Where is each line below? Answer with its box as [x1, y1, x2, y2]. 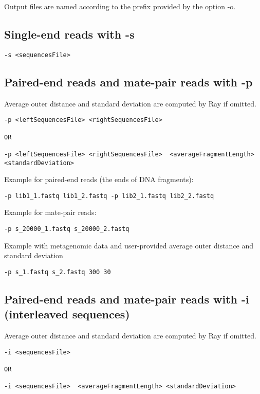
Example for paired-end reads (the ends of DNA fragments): [4, 174, 194, 185]
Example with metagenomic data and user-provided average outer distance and [4, 240, 254, 250]
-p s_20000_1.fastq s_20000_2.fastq [4, 225, 129, 233]
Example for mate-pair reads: [4, 207, 97, 218]
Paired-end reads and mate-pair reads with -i [4, 291, 249, 307]
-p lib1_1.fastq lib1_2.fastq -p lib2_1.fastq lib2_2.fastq [4, 192, 214, 200]
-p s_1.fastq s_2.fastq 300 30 [4, 268, 111, 276]
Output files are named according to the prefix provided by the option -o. [4, 1, 236, 11]
